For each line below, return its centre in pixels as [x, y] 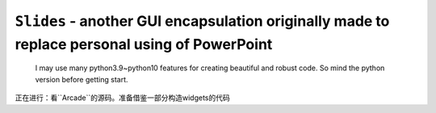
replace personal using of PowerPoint [144, 44]
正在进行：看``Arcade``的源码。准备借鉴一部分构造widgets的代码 [122, 98]
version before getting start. [82, 79]
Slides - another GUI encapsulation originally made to [202, 21]
